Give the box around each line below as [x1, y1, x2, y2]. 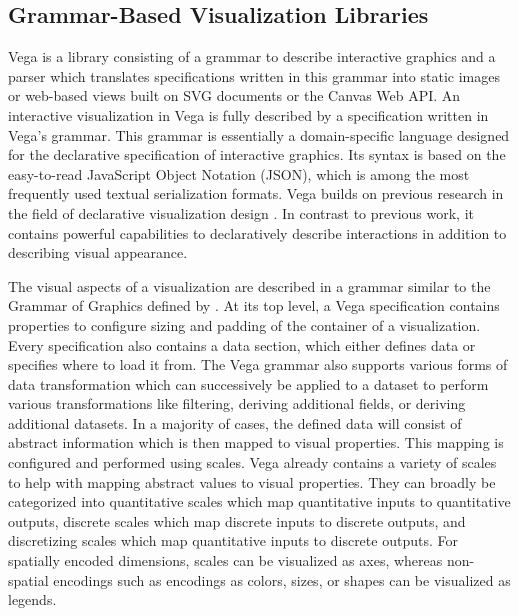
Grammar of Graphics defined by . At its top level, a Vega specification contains [8, 295, 500, 316]
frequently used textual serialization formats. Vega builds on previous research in [8, 183, 504, 204]
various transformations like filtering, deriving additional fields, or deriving [8, 393, 466, 414]
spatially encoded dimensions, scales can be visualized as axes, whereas [8, 550, 443, 571]
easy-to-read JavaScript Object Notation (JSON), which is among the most [8, 163, 470, 184]
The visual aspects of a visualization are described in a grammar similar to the [8, 275, 491, 296]
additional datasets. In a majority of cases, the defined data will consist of [8, 412, 462, 433]
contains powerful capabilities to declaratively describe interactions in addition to [8, 222, 507, 243]
